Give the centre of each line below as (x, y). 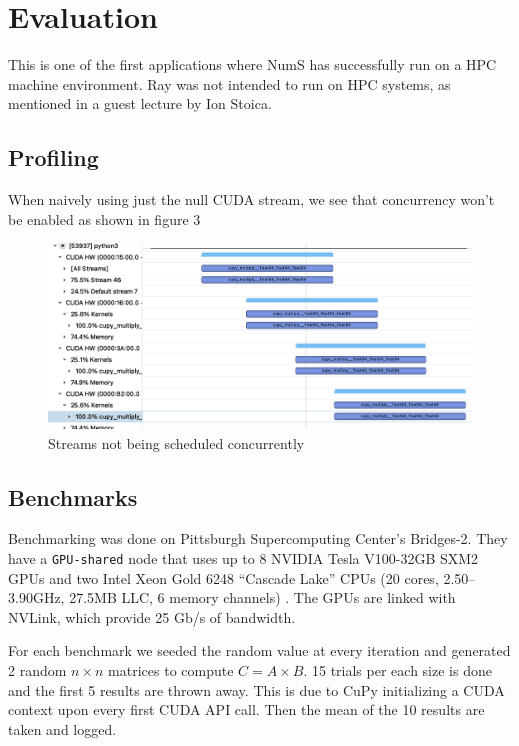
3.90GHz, (36, 597)
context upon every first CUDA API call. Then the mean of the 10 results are (246, 709)
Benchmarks (73, 496)
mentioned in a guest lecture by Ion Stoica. (140, 103)
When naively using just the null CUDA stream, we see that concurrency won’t (251, 199)
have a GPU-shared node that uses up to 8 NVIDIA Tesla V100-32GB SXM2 (243, 557)
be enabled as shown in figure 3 (104, 218)
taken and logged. (62, 728)
